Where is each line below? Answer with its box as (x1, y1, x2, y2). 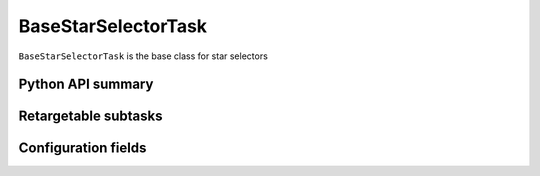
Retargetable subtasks (18, 108, 164, 125)
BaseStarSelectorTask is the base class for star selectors (18, 50, 269, 62)
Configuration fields (18, 140, 147, 157)
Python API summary (18, 76, 154, 93)
